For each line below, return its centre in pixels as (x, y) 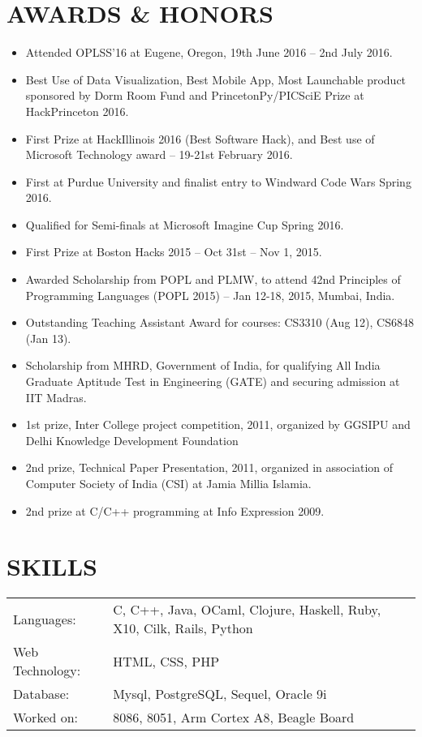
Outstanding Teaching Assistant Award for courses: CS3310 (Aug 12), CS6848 (220, 322)
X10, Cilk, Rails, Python (183, 628)
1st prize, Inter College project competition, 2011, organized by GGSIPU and (218, 424)
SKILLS (52, 566)
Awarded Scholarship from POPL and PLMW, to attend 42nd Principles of (213, 279)
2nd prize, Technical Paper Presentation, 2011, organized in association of (209, 467)
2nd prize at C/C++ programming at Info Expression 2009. (175, 510)
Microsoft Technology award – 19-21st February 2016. (159, 154)
